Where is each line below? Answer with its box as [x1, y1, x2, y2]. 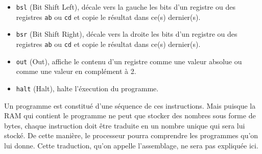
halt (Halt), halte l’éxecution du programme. [16, 83, 159, 93]
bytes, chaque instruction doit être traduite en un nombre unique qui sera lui [4, 120, 245, 131]
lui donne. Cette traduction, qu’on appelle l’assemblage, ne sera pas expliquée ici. [4, 140, 258, 150]
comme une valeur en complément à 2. [16, 66, 136, 76]
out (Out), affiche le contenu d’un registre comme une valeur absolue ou [16, 56, 242, 66]
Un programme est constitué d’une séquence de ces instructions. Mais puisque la [4, 100, 256, 111]
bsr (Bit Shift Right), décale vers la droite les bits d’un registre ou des [16, 29, 237, 39]
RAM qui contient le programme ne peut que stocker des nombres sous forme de [4, 110, 256, 121]
